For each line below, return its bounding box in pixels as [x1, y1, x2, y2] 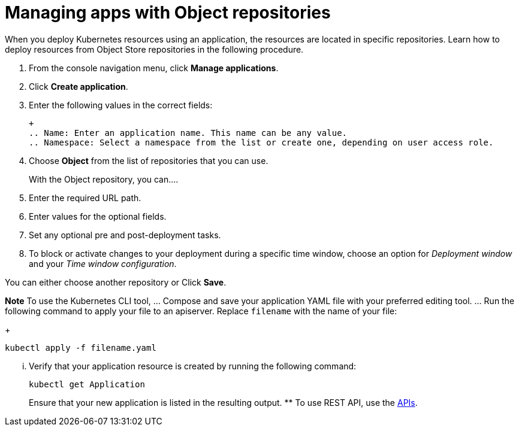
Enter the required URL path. [29, 192, 141, 203]
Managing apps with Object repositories [5, 2, 331, 23]
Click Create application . [29, 81, 128, 92]
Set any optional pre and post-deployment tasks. [29, 229, 221, 240]
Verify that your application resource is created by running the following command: [29, 360, 357, 371]
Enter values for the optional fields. [29, 211, 167, 221]
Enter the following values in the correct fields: [29, 99, 213, 110]
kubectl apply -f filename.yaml [5, 342, 156, 353]
